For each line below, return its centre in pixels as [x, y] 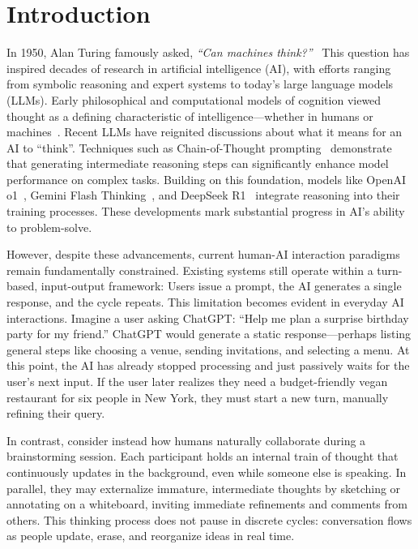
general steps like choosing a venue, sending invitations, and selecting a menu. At [208, 349]
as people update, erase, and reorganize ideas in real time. [151, 536]
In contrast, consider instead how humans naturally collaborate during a [186, 440]
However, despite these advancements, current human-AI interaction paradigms [203, 254]
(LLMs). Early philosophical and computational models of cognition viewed [194, 99]
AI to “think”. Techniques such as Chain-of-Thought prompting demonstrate [199, 147]
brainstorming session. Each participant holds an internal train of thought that [203, 456]
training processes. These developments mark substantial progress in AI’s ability [206, 211]
